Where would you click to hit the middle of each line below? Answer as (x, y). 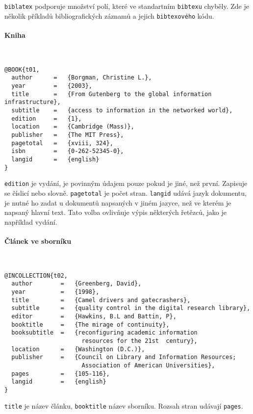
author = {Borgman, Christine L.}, (82, 78)
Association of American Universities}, (148, 365)
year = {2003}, (52, 86)
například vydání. (31, 221)
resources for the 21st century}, (139, 341)
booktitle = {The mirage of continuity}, (90, 324)
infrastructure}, (33, 102)
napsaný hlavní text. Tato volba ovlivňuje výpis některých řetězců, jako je (115, 212)
